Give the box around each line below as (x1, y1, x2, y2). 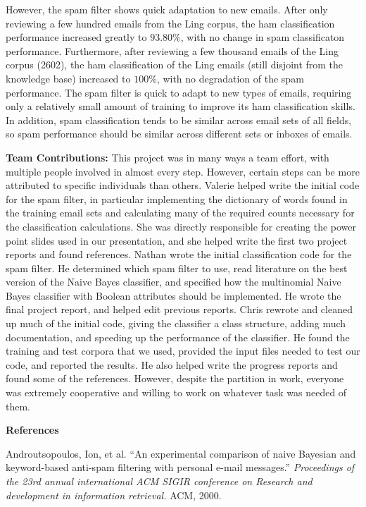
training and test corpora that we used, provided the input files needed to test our (6, 343, 360, 358)
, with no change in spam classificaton (180, 30, 345, 44)
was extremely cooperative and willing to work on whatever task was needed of (6, 385, 347, 400)
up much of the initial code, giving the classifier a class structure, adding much (6, 316, 346, 331)
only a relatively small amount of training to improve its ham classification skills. (6, 99, 355, 114)
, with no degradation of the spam (156, 71, 304, 85)
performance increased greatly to (6, 30, 147, 44)
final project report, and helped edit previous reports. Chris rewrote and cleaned (6, 302, 353, 317)
